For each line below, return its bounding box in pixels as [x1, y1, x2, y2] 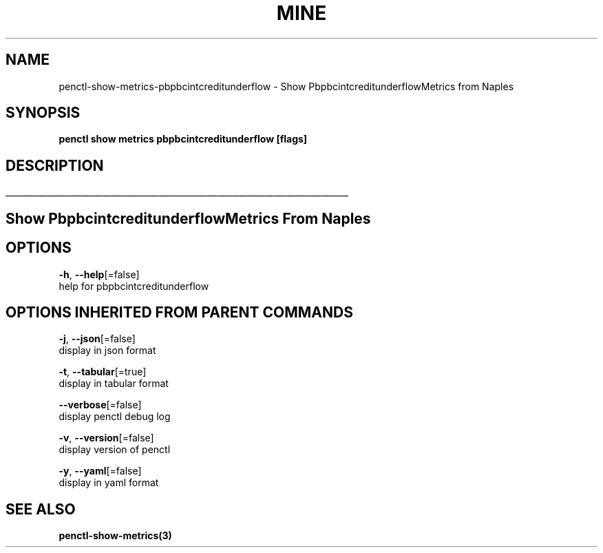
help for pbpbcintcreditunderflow [59, 280, 209, 292]
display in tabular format [59, 377, 169, 390]
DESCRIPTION [6, 156, 104, 174]
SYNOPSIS [6, 104, 81, 122]
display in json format [59, 344, 156, 357]
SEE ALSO [6, 500, 76, 518]
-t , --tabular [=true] [59, 366, 147, 378]
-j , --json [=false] [59, 333, 136, 345]
